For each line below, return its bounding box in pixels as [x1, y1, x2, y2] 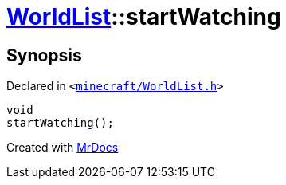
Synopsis [6, 45, 82, 65]
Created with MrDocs [6, 140, 119, 155]
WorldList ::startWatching [6, 3, 281, 30]
